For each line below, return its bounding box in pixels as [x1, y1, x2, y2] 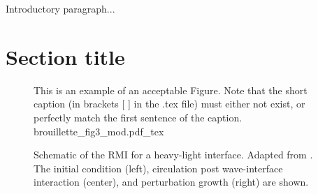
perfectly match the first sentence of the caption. [34, 110, 243, 124]
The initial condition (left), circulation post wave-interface [34, 161, 283, 175]
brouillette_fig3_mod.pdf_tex [34, 124, 164, 138]
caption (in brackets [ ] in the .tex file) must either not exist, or [34, 96, 305, 111]
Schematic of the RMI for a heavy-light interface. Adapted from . [34, 147, 313, 162]
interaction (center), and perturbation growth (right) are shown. [34, 174, 309, 189]
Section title [6, 42, 125, 70]
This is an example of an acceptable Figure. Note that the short [34, 82, 308, 97]
